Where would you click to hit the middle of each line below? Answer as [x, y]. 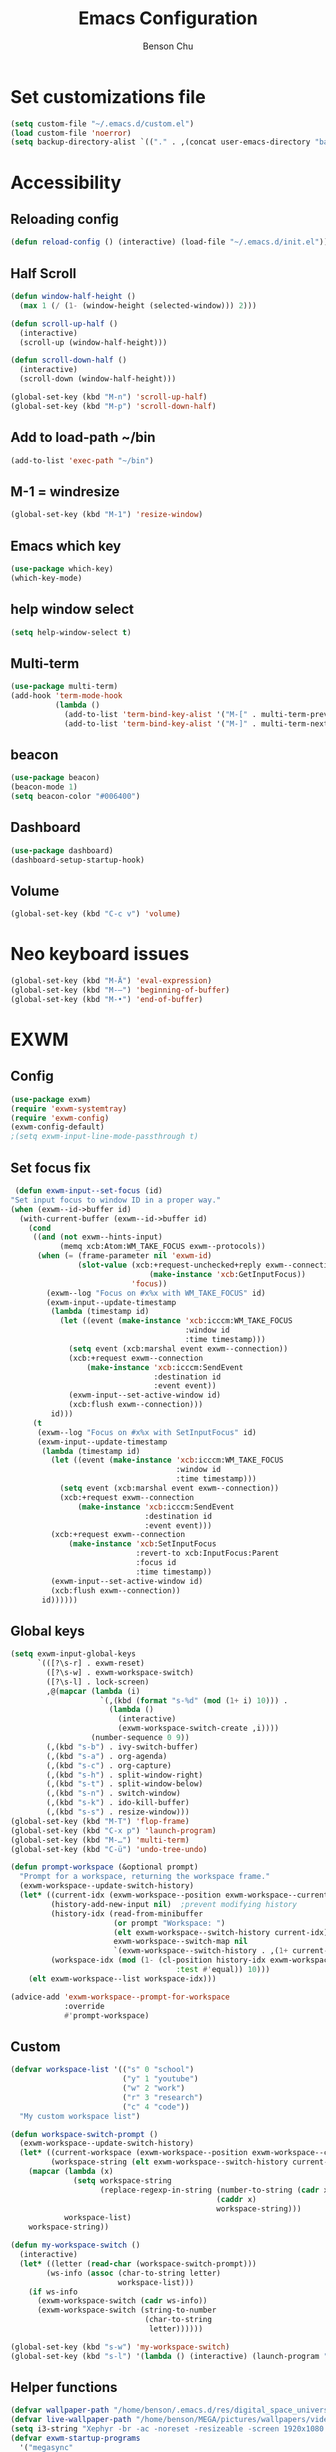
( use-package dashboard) [62, 850]
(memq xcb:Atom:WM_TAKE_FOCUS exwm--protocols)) [163, 1247]
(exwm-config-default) [57, 1127]
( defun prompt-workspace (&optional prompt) [104, 1867]
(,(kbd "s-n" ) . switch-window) [114, 1793]
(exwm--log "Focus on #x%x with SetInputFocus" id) [146, 1432]
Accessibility [66, 182]
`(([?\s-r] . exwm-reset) [90, 1663]
